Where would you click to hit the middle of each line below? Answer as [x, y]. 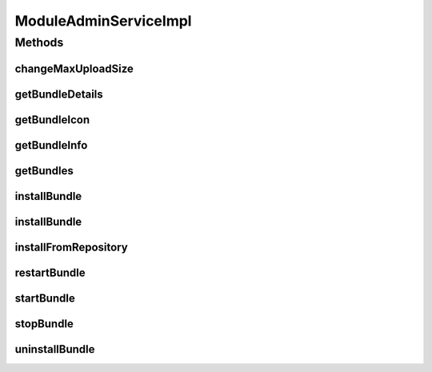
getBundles [44, 171]
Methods [39, 42]
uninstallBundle [55, 349]
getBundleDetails [59, 94]
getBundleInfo [51, 145]
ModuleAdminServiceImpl [103, 21]
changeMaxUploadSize [74, 68]
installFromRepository [71, 247]
